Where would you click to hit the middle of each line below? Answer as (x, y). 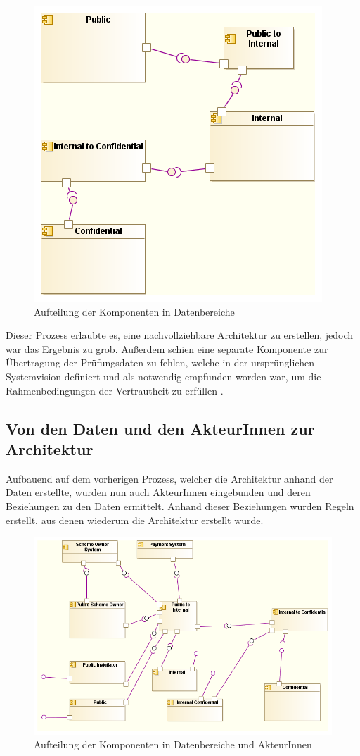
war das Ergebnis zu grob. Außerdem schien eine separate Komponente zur (167, 348)
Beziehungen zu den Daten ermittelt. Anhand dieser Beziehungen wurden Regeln (180, 506)
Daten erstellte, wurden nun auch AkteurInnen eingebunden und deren (158, 492)
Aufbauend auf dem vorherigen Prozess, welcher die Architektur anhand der (169, 478)
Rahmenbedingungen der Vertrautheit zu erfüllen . (115, 390)
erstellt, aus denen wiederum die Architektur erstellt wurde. (135, 520)
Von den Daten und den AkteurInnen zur (160, 428)
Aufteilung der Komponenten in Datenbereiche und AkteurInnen (173, 744)
